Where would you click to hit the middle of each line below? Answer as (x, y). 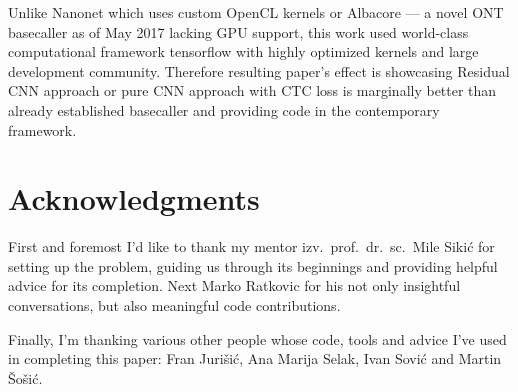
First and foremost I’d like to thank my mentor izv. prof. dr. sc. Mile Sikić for (251, 246)
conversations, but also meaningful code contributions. (174, 305)
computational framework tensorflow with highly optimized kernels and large (243, 51)
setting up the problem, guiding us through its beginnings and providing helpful (253, 265)
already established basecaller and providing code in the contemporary (224, 109)
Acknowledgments (134, 198)
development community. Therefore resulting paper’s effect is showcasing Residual (259, 70)
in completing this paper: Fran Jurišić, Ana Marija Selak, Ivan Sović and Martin (255, 358)
